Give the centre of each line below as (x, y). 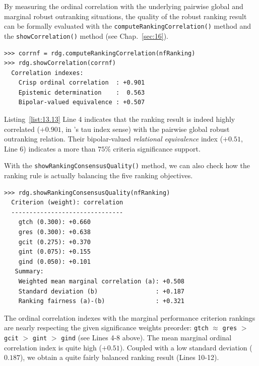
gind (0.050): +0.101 (54, 262)
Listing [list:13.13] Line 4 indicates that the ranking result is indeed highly (120, 119)
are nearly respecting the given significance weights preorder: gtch (106, 327)
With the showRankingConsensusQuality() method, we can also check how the (127, 165)
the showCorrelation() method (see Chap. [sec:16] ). (86, 35)
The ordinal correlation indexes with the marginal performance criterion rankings (130, 317)
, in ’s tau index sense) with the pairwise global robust (145, 129)
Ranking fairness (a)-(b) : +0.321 (101, 301)
